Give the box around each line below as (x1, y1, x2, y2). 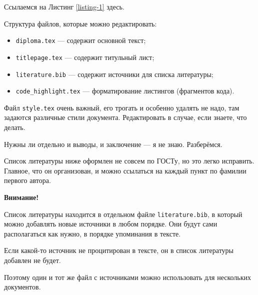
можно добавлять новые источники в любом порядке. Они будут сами (4, 218, 217, 229)
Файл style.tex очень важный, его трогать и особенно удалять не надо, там (4, 102, 239, 112)
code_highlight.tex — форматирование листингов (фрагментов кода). (15, 85, 234, 96)
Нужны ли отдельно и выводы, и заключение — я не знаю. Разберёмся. (4, 138, 222, 149)
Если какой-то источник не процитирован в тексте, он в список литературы (4, 245, 234, 255)
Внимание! (4, 192, 39, 202)
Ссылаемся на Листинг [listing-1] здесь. (4, 1, 124, 11)
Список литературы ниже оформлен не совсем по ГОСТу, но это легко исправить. (4, 155, 254, 166)
